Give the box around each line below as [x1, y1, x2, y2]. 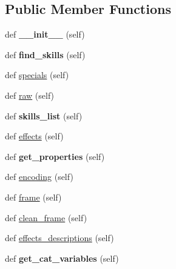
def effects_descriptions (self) [5, 231, 114, 244]
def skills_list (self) [5, 109, 83, 122]
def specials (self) [5, 68, 69, 81]
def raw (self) [5, 88, 55, 101]
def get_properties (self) [5, 150, 105, 162]
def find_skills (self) [5, 48, 86, 61]
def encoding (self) [5, 170, 73, 183]
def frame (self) [5, 190, 62, 203]
